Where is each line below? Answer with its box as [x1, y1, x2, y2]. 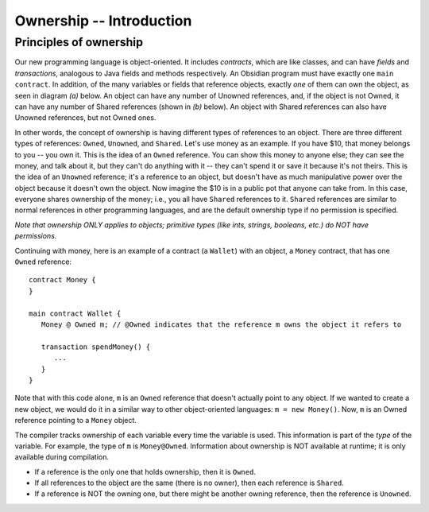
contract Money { [29, 275, 96, 285]
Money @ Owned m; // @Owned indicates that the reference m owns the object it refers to [41, 320, 402, 329]
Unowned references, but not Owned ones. [14, 113, 157, 122]
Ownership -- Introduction [14, 12, 192, 29]
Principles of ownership [14, 35, 143, 49]
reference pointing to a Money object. [14, 416, 137, 425]
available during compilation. [14, 452, 110, 462]
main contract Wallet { [29, 308, 122, 318]
